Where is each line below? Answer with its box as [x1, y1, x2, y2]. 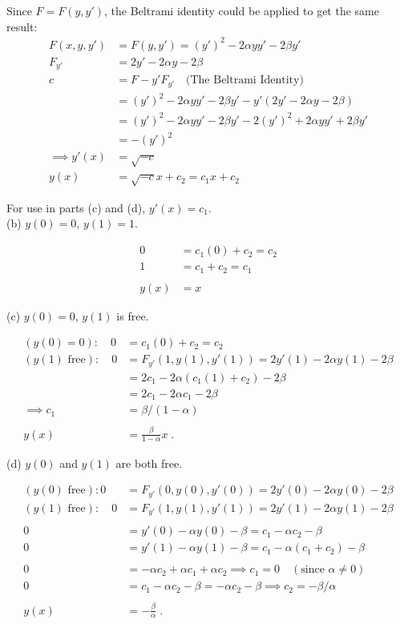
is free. [116, 307, 149, 324]
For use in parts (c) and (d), [6, 199, 146, 215]
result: [6, 18, 38, 34]
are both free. [115, 454, 183, 471]
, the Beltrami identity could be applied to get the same [104, 2, 379, 18]
